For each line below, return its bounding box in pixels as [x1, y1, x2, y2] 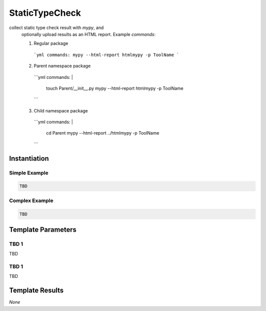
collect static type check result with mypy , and [9, 25, 104, 31]
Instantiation [9, 154, 49, 163]
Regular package [33, 40, 68, 46]
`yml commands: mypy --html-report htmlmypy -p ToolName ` [33, 52, 180, 58]
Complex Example [9, 197, 54, 204]
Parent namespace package [33, 63, 91, 69]
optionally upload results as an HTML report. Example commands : [21, 31, 156, 37]
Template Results [9, 286, 64, 295]
